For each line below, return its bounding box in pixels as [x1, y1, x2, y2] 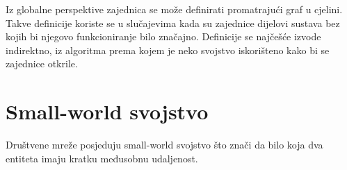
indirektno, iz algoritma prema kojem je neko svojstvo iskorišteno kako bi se [6, 42, 330, 57]
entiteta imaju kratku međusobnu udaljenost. [6, 151, 198, 165]
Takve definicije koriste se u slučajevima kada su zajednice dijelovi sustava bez [6, 15, 340, 30]
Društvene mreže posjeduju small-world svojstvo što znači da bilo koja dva [6, 137, 323, 152]
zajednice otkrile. [6, 56, 78, 71]
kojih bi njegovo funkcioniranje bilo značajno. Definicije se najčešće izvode [6, 29, 321, 44]
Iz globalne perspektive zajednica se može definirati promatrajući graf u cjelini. [6, 2, 343, 16]
